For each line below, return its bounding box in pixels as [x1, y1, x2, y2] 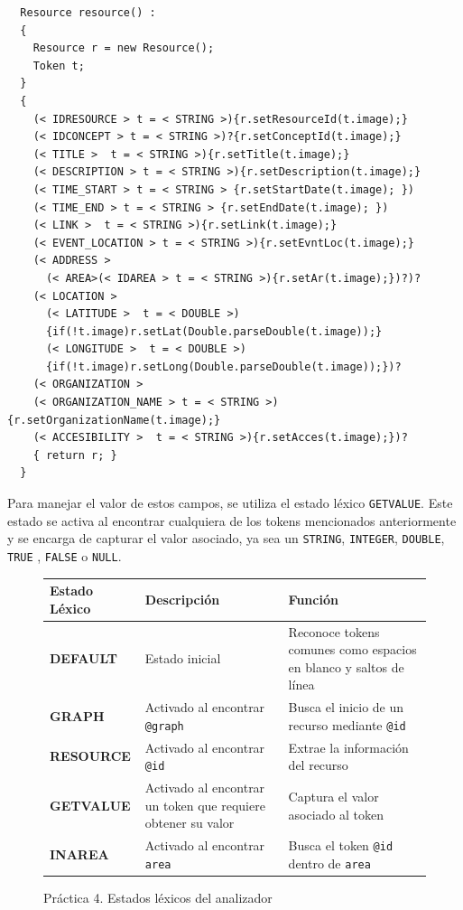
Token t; [32, 59, 85, 72]
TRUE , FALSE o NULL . [7, 546, 122, 565]
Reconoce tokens [288, 622, 380, 641]
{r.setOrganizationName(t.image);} [7, 413, 221, 427]
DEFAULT [50, 648, 117, 667]
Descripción [144, 589, 220, 608]
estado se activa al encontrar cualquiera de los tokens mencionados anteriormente [7, 511, 457, 530]
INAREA [50, 845, 109, 864]
